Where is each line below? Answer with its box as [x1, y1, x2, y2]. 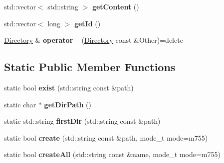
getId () [74, 18, 101, 28]
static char [4, 99, 36, 109]
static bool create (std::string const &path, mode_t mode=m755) [4, 132, 208, 143]
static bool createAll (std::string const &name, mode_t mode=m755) [4, 149, 221, 160]
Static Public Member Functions [4, 59, 176, 75]
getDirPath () [44, 99, 91, 109]
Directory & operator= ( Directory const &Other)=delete [4, 35, 183, 45]
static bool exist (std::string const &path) [4, 82, 134, 92]
